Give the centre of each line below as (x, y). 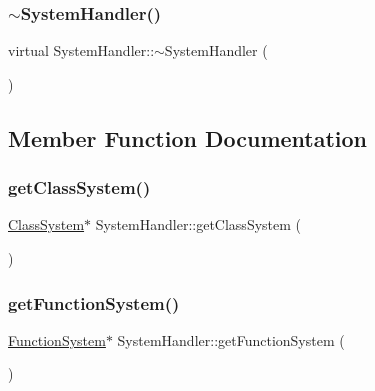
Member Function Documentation (188, 137)
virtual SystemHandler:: (81, 50)
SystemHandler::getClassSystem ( (198, 224)
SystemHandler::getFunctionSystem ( (231, 339)
